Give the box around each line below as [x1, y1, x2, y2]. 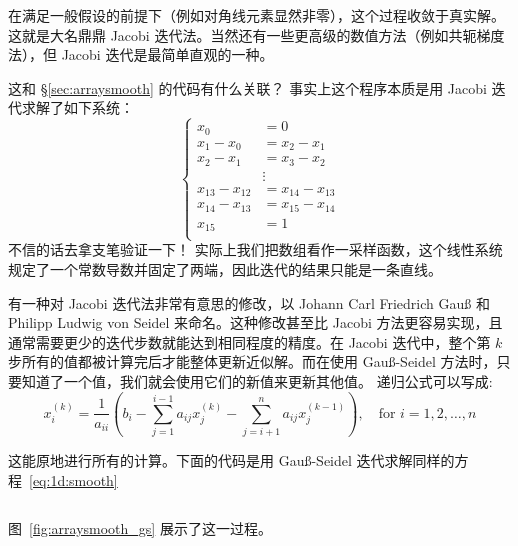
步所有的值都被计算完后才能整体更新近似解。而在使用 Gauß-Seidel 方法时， [8, 351, 497, 372]
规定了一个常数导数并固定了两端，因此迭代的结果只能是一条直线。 [8, 259, 442, 280]
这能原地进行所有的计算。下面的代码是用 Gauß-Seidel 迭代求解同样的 [8, 450, 455, 471]
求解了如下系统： [21, 97, 134, 118]
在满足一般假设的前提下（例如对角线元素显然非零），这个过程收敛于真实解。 [8, 5, 505, 25]
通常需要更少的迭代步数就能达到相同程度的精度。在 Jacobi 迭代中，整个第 [8, 331, 491, 352]
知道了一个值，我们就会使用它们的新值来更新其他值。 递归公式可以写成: [21, 371, 493, 391]
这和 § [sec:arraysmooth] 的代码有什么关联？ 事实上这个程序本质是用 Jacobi [8, 77, 487, 98]
